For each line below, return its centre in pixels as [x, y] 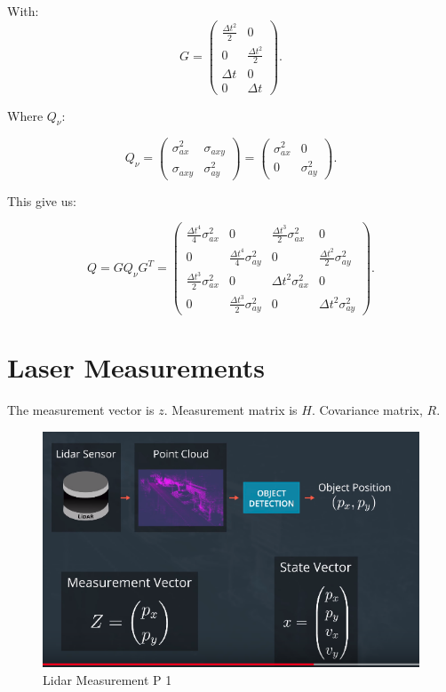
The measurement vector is [81, 410]
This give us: [42, 200]
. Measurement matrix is [231, 410]
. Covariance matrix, [367, 410]
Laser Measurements [136, 367]
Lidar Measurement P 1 [108, 679]
